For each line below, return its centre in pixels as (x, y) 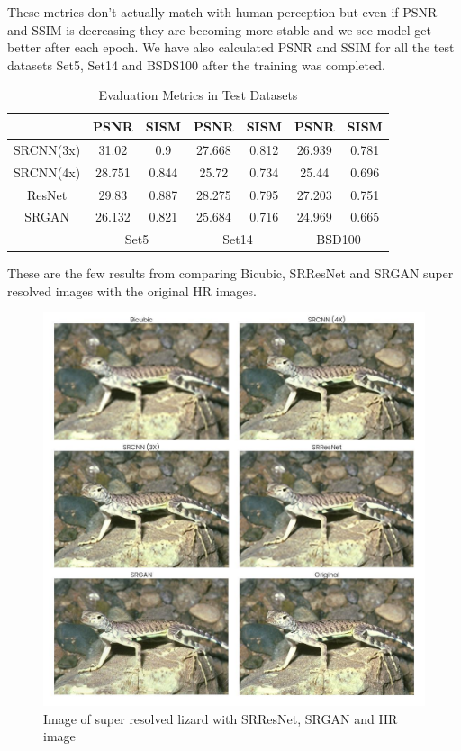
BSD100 (339, 239)
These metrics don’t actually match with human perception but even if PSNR (222, 12)
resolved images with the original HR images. (132, 290)
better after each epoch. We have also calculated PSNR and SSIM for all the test (231, 47)
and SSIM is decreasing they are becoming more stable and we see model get (219, 29)
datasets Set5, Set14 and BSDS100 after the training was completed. (196, 64)
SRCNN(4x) (47, 172)
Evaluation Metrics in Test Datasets (198, 95)
